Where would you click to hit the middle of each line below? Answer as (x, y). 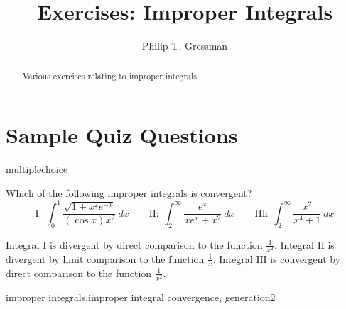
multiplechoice (37, 169)
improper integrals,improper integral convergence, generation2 (141, 297)
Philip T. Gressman (185, 46)
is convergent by (306, 258)
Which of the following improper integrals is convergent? (129, 192)
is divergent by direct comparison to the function (156, 244)
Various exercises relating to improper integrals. (111, 75)
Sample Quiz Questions (122, 135)
